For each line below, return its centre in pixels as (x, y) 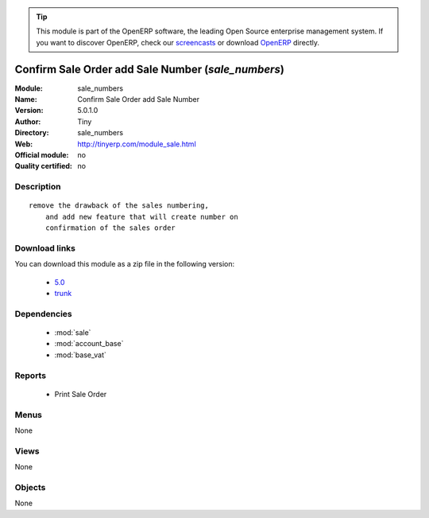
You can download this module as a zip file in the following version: (125, 264)
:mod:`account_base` (89, 344)
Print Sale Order (81, 394)
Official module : (42, 155)
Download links (45, 248)
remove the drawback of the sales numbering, (119, 206)
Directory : (32, 133)
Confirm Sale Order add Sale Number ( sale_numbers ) (150, 69)
